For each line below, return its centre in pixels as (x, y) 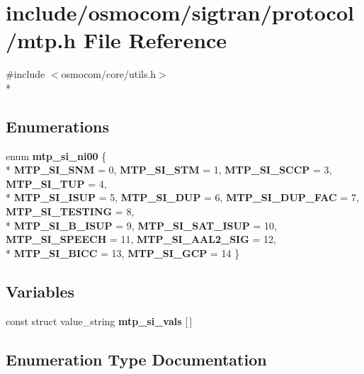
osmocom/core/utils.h (109, 74)
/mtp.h (41, 40)
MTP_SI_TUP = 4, (56, 183)
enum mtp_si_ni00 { (56, 155)
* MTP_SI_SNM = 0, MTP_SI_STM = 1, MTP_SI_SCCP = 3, (169, 170)
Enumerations (58, 126)
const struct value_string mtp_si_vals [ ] (99, 321)
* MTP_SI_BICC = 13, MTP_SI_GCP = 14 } (123, 253)
